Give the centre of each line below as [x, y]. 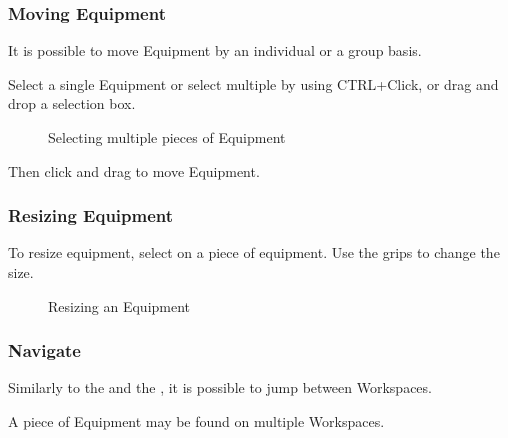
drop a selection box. [72, 103]
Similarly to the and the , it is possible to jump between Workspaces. [220, 387]
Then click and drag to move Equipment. [134, 170]
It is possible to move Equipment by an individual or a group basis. [215, 50]
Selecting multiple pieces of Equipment [167, 137]
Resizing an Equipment [119, 305]
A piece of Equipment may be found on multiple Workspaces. [196, 421]
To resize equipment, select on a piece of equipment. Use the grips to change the [254, 252]
